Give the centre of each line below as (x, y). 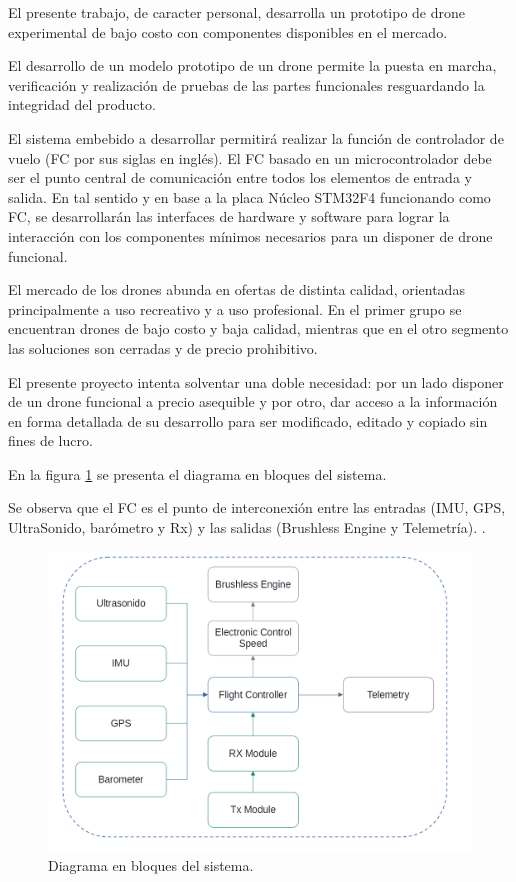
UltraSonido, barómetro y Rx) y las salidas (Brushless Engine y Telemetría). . (247, 527)
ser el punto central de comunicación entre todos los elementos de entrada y (240, 177)
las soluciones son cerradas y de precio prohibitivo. (163, 347)
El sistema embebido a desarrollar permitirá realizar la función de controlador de (256, 137)
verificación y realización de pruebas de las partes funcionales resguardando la (246, 84)
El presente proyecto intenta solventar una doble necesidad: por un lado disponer (256, 381)
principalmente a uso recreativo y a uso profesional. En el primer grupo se (235, 308)
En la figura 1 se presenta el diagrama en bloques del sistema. (197, 473)
